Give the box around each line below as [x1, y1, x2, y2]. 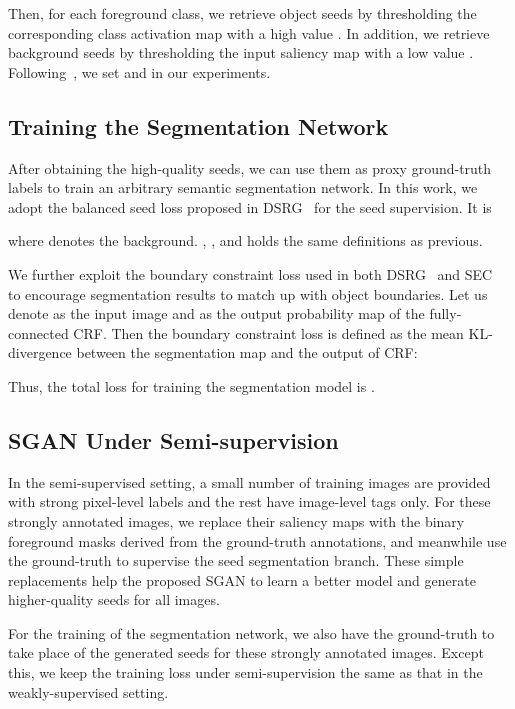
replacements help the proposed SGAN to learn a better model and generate [8, 569, 476, 590]
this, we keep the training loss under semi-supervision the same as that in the [8, 662, 483, 683]
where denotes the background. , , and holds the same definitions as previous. [8, 230, 483, 251]
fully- [429, 303, 462, 324]
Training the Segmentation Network [8, 110, 389, 141]
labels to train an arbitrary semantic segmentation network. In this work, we [8, 177, 478, 198]
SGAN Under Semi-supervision [8, 424, 339, 455]
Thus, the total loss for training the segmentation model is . [8, 375, 375, 396]
